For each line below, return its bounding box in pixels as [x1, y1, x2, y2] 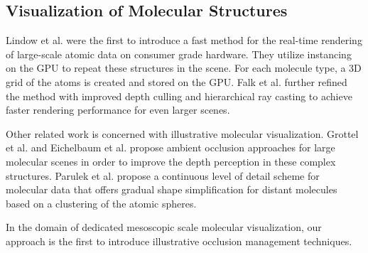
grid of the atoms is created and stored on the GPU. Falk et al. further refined [6, 74, 347, 89]
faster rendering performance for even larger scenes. [6, 102, 230, 117]
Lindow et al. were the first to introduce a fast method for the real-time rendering [6, 33, 362, 48]
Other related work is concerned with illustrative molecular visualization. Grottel [6, 126, 359, 141]
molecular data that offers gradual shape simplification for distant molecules [6, 182, 337, 197]
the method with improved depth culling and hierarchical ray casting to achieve [6, 88, 352, 103]
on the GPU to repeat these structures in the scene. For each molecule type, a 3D [6, 60, 362, 75]
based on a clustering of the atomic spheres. [6, 195, 197, 210]
